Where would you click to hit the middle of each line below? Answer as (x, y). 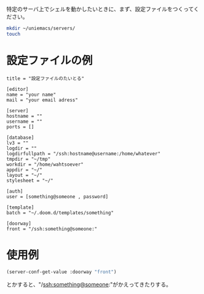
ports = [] (20, 127)
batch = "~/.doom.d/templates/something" (60, 213)
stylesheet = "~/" (30, 180)
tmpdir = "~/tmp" (29, 159)
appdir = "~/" (25, 170)
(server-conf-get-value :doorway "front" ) (61, 272)
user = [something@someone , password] (57, 196)
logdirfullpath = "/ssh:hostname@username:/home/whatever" (84, 153)
